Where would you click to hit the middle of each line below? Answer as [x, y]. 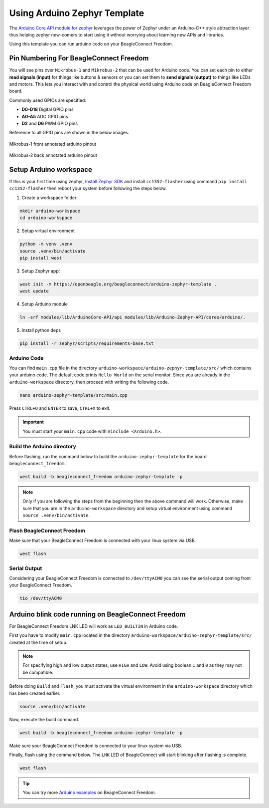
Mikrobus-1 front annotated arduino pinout [53, 144]
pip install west [41, 258]
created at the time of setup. [38, 642]
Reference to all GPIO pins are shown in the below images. [69, 133]
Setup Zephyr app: [41, 271]
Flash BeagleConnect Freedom [47, 531]
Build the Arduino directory [43, 447]
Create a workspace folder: [50, 198]
